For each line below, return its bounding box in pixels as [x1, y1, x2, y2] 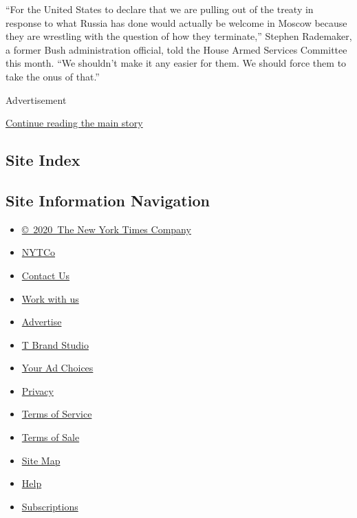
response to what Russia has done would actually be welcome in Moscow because [6, 15, 347, 30]
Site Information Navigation [6, 189, 210, 211]
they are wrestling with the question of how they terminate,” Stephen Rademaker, [6, 29, 352, 43]
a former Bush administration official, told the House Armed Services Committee [6, 42, 347, 56]
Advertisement [6, 92, 67, 107]
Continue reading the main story [6, 116, 143, 130]
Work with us [21, 291, 79, 305]
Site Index [6, 149, 80, 171]
